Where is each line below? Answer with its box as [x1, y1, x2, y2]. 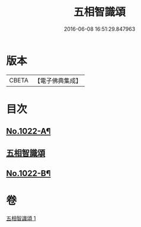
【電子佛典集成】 [34, 76, 82, 85]
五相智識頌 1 [6, 215, 36, 222]
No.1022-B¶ [6, 168, 51, 178]
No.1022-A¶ [6, 126, 51, 136]
